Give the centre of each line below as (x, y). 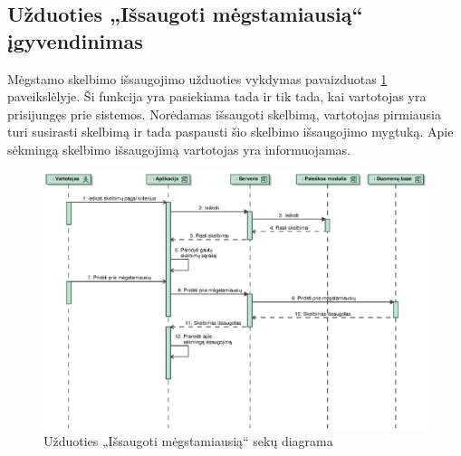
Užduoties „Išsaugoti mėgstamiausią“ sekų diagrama (188, 441)
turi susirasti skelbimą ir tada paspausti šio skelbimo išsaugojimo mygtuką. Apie (230, 132)
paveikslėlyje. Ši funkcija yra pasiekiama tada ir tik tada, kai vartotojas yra (217, 96)
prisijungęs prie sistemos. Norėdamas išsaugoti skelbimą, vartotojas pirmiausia (224, 114)
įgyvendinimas (75, 40)
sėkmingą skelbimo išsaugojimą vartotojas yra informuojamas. (179, 149)
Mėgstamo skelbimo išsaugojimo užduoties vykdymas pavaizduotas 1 (197, 78)
